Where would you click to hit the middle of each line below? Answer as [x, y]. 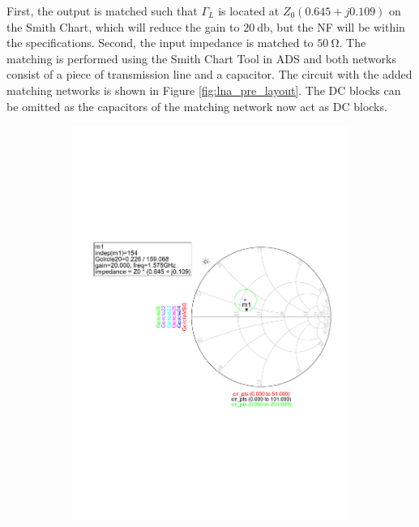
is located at [249, 11]
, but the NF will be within [337, 26]
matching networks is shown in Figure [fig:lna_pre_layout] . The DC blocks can [204, 90]
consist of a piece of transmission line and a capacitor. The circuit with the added [209, 74]
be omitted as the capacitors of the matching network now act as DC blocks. [197, 106]
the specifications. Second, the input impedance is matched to [160, 43]
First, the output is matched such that [102, 11]
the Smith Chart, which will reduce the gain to [123, 26]
